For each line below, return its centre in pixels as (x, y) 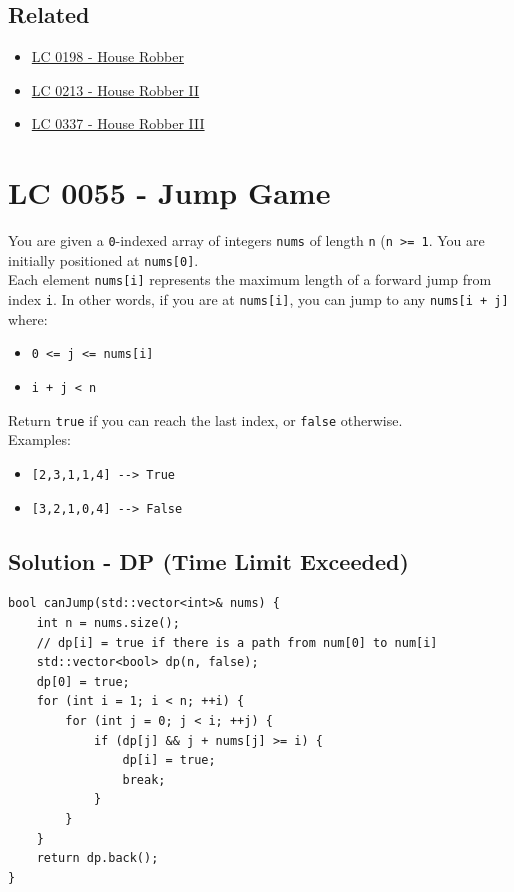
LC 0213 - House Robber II (115, 89)
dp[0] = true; (83, 681)
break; (144, 779)
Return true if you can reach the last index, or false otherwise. (205, 419)
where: (28, 318)
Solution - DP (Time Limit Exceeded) (208, 560)
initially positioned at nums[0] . (103, 259)
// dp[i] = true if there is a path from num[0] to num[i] (237, 642)
